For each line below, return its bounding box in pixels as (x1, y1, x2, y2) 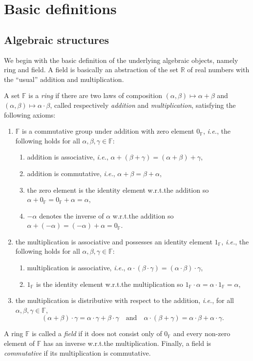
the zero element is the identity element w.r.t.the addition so (27, 184, 209, 195)
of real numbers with (187, 64, 250, 75)
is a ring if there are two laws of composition (28, 90, 162, 100)
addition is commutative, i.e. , (27, 168, 115, 178)
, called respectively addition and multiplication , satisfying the (50, 100, 236, 110)
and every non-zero (173, 328, 231, 339)
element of (4, 338, 35, 348)
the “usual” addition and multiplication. (4, 74, 124, 84)
